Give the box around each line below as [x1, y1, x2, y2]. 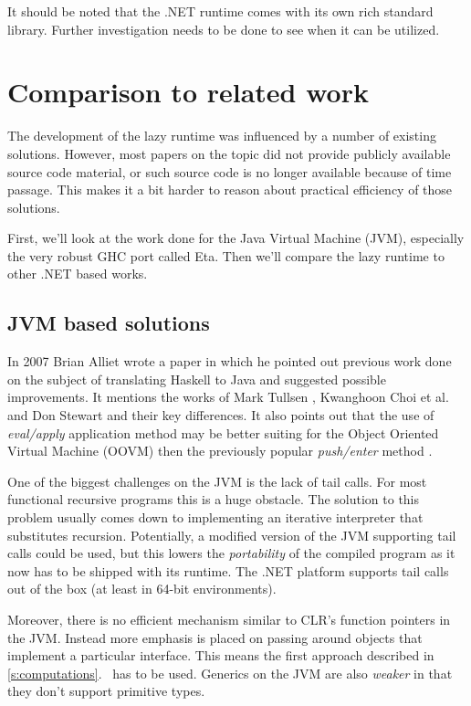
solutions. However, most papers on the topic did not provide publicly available [7, 143, 451, 163]
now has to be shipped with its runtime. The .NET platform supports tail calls [7, 561, 449, 580]
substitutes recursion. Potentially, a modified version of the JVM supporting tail [7, 525, 456, 544]
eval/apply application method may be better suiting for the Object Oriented [7, 423, 439, 442]
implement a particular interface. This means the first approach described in [7, 646, 434, 665]
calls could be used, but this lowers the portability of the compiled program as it [7, 543, 455, 563]
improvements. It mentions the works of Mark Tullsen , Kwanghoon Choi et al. [7, 387, 449, 406]
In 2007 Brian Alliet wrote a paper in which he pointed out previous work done [7, 352, 452, 371]
